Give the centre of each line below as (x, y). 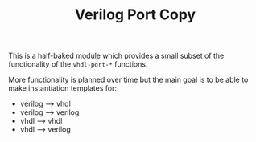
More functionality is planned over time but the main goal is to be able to (128, 80)
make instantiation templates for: (62, 88)
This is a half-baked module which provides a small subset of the (116, 56)
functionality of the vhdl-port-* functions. (78, 64)
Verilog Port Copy (135, 15)
